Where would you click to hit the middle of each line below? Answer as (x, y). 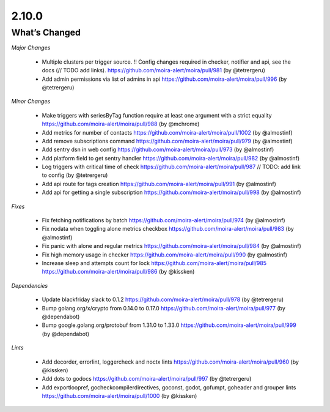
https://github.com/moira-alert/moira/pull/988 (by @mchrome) (121, 124)
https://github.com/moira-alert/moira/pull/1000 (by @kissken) (119, 396)
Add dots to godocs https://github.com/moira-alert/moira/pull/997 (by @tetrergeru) (147, 379)
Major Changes (31, 48)
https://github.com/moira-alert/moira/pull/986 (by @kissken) (118, 272)
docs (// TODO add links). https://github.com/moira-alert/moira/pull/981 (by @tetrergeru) (154, 70)
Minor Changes (31, 102)
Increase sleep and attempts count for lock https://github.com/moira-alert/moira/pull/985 (154, 263)
